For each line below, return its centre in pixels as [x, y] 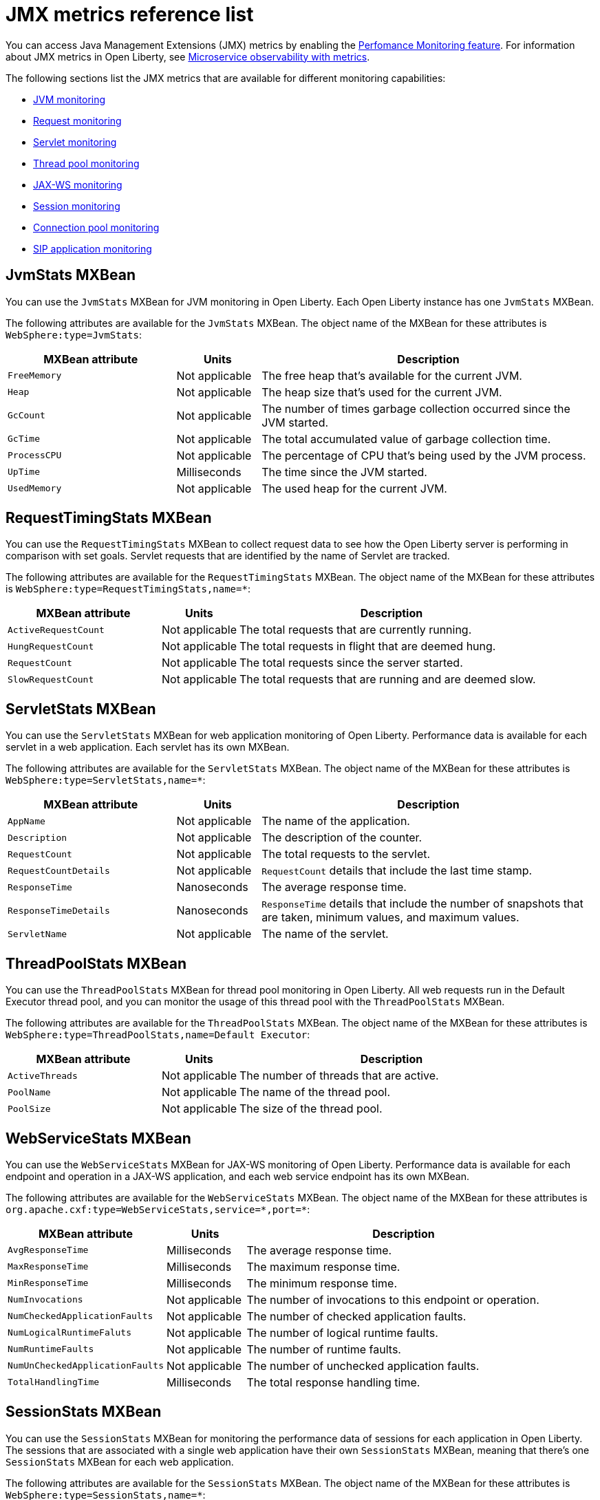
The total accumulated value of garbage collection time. [406, 439]
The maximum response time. [323, 1266]
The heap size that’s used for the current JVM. [382, 392]
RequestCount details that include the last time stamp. [397, 871]
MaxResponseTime [48, 1267]
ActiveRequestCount [56, 630]
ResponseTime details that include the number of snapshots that [422, 904]
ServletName [37, 934]
